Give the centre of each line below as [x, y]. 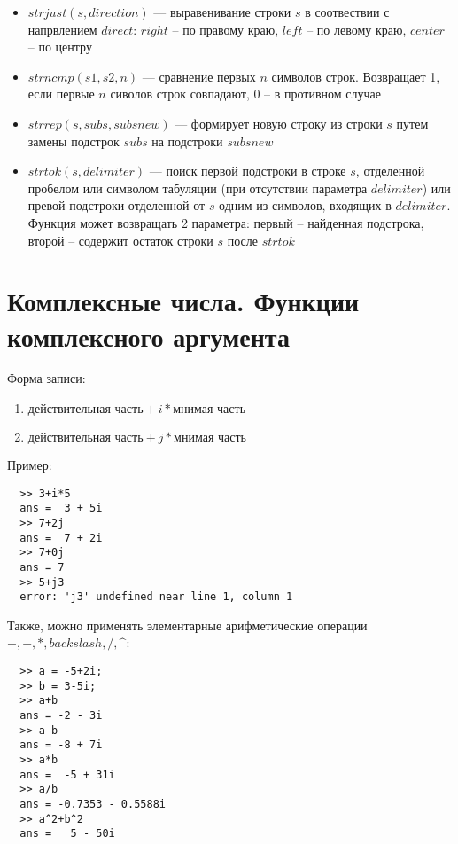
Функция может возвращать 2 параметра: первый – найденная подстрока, [226, 222]
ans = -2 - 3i [61, 716]
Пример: [30, 465]
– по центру [60, 47]
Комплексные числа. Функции [183, 301]
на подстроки [187, 141]
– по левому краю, [357, 29]
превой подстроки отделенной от [116, 205]
